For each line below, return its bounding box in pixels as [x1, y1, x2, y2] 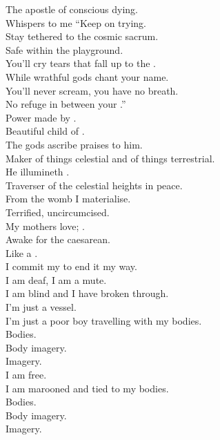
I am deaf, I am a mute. [6, 272, 107, 287]
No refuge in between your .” [6, 97, 126, 111]
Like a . [6, 245, 38, 260]
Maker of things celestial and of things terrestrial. [6, 151, 215, 165]
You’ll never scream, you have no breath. [6, 83, 179, 97]
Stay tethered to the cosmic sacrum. [6, 29, 159, 44]
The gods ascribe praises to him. [6, 137, 143, 151]
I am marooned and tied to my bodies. [6, 381, 169, 395]
